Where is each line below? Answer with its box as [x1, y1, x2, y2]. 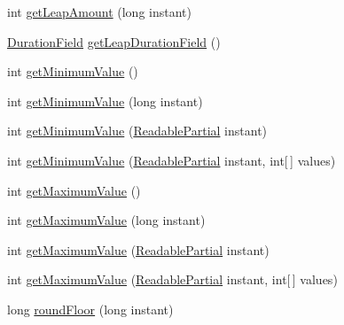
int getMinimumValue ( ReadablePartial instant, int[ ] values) [7, 151, 336, 169]
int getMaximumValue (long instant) [7, 211, 206, 229]
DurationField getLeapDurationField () [7, 32, 221, 50]
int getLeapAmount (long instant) [7, 3, 192, 20]
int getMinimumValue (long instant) [7, 91, 203, 110]
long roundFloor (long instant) [7, 299, 174, 318]
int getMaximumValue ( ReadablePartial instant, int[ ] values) [7, 270, 338, 289]
